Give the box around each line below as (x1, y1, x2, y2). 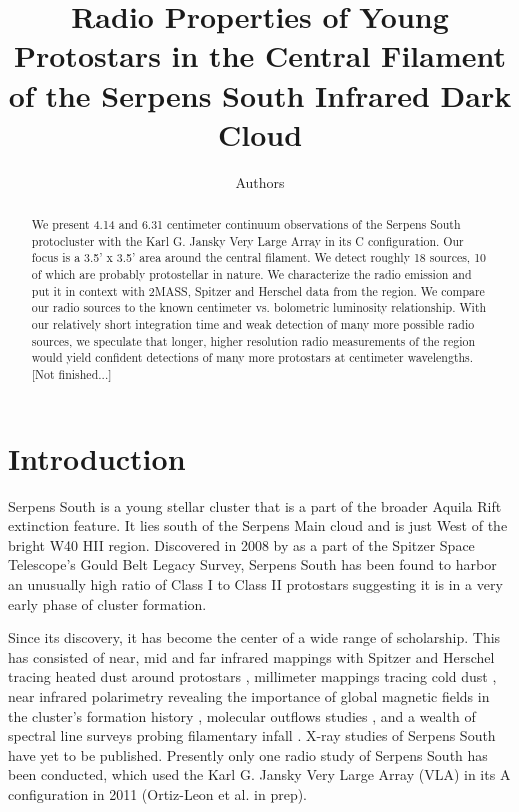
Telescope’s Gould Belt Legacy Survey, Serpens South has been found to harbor (8, 554, 497, 575)
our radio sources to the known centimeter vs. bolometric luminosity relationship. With (31, 299, 487, 316)
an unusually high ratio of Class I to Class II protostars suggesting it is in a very (8, 573, 503, 594)
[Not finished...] (31, 365, 112, 382)
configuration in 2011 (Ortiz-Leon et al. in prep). (8, 783, 308, 804)
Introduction (8, 437, 186, 478)
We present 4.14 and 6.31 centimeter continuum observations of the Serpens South (31, 216, 461, 233)
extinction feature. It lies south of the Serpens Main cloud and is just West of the (8, 515, 508, 536)
